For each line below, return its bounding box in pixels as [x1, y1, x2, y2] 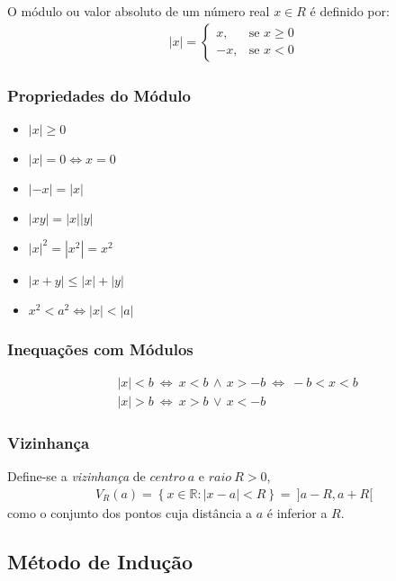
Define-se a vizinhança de [7, 467, 146, 486]
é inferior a [266, 503, 328, 522]
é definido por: [310, 2, 390, 20]
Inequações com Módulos [7, 337, 193, 360]
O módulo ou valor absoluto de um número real [7, 2, 270, 20]
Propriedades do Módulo [7, 84, 191, 106]
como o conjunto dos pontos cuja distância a [7, 503, 253, 522]
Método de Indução [7, 547, 193, 575]
